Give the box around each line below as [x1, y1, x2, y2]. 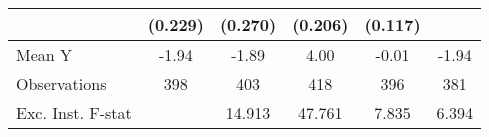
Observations [16, 72, 107, 95]
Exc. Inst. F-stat [16, 101, 132, 124]
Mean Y [16, 43, 73, 66]
